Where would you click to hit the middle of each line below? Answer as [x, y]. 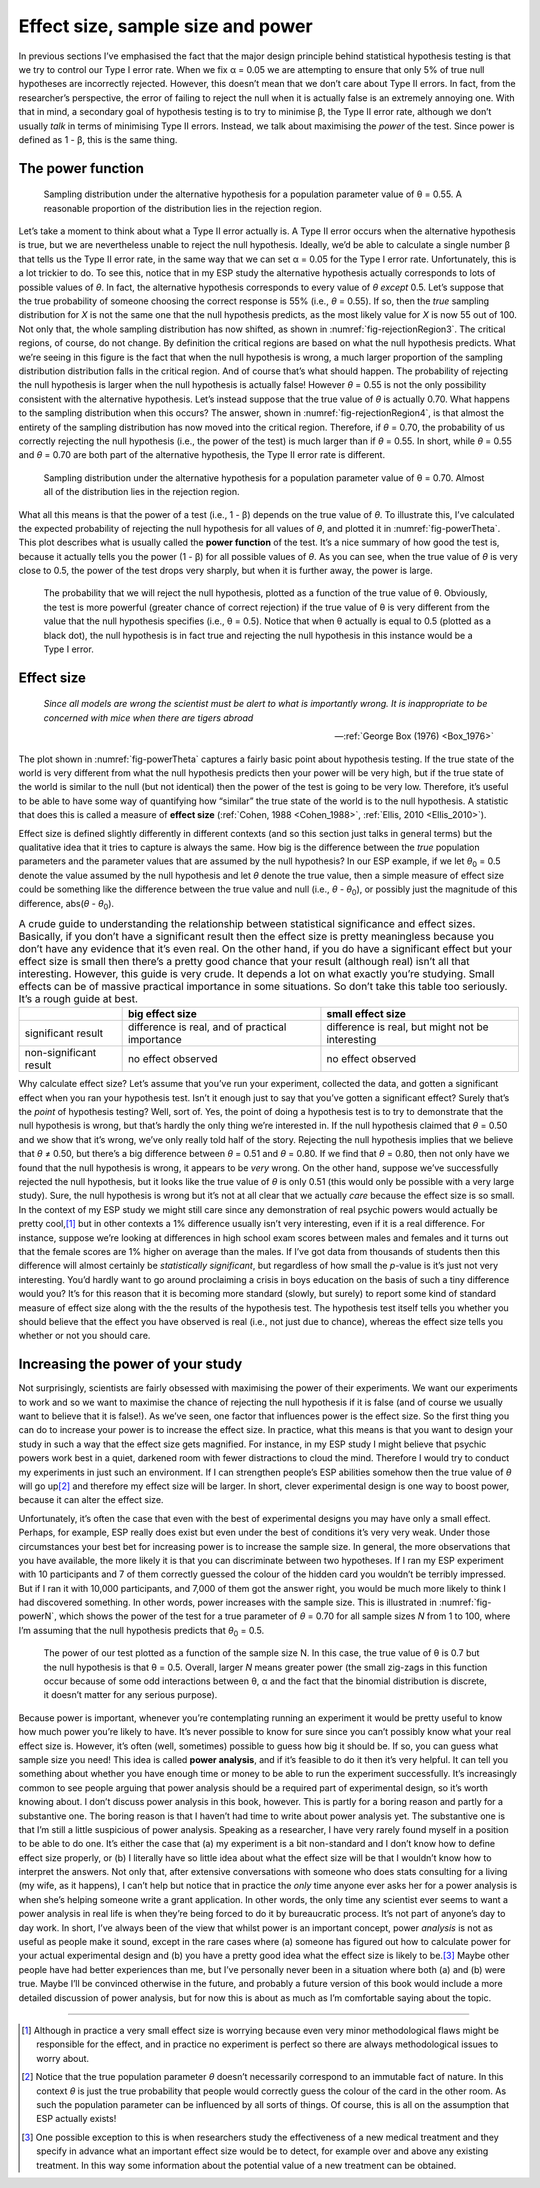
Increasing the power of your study [130, 1364]
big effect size [162, 1014]
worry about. [63, 2058]
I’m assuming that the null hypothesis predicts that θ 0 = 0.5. [141, 1631]
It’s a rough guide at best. [78, 999]
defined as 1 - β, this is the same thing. [98, 139]
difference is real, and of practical [207, 1027]
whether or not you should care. [84, 1336]
